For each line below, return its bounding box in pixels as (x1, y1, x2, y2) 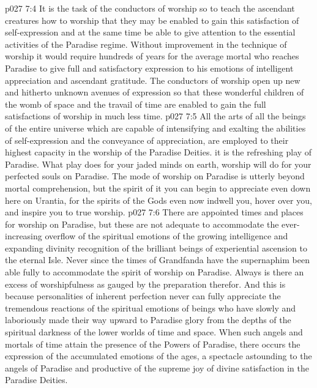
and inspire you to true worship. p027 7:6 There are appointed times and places (5, 206, 304, 218)
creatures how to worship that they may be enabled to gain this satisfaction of (5, 13, 299, 26)
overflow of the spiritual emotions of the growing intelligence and (45, 229, 288, 242)
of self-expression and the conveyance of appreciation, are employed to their (5, 133, 289, 146)
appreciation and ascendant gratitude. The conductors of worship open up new (5, 73, 300, 86)
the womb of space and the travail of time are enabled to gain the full (5, 97, 266, 110)
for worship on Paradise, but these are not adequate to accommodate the (5, 217, 279, 230)
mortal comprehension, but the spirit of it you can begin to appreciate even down (5, 181, 311, 194)
